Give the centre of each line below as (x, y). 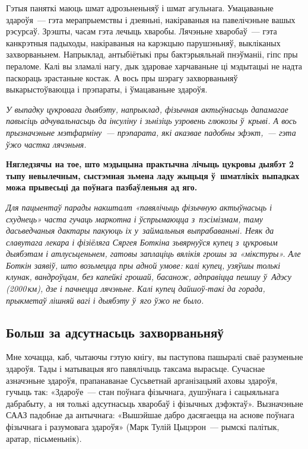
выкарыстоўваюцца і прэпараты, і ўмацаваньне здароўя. (107, 89)
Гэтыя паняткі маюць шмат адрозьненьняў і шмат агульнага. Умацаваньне (140, 8)
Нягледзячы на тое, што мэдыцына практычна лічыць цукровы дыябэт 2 (150, 164)
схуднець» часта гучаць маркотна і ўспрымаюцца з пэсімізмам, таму (134, 219)
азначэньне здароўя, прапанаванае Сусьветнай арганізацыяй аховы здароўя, (142, 380)
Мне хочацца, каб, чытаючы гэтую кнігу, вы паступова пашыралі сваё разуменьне (155, 357)
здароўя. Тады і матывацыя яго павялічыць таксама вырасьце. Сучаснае (136, 369)
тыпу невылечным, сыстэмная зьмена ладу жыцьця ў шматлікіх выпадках (153, 175)
